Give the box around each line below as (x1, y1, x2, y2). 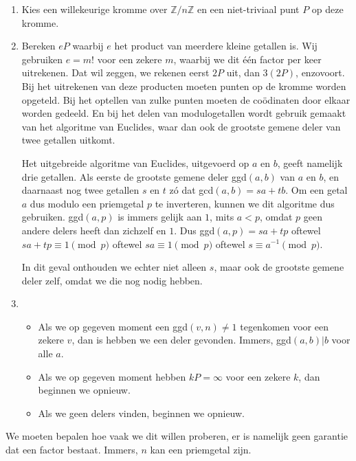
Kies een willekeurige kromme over (21, 2, 168, 16)
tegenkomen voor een (240, 319, 329, 333)
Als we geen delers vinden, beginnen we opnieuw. (38, 405, 245, 420)
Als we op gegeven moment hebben (38, 369, 186, 383)
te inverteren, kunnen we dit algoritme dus (155, 196, 335, 210)
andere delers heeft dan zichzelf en (21, 223, 166, 237)
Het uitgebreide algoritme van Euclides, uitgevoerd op (21, 155, 249, 170)
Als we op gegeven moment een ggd (38, 319, 188, 333)
